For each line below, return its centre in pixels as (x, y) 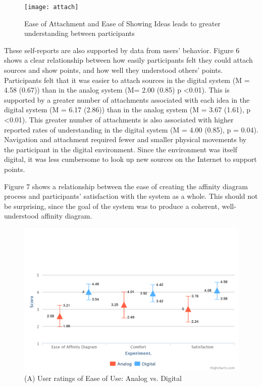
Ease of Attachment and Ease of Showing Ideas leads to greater (122, 23)
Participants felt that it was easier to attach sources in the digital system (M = (127, 80)
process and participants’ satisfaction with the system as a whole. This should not (131, 196)
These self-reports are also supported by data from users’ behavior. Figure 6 (122, 50)
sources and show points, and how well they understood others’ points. (114, 70)
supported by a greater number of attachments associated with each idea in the (127, 99)
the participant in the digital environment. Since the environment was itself (121, 149)
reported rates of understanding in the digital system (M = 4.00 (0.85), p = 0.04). (131, 129)
